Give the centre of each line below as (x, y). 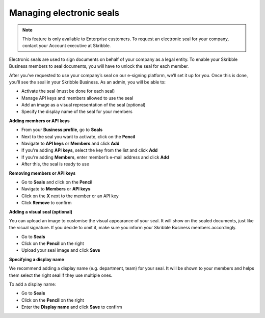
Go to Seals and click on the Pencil (57, 182)
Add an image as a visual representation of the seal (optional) (83, 105)
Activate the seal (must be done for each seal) (68, 91)
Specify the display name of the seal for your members (77, 112)
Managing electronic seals (64, 13)
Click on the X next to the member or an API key (70, 196)
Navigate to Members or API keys (56, 189)
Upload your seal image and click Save (61, 250)
